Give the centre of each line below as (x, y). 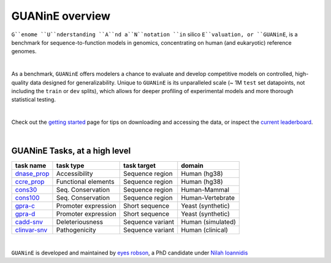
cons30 (26, 190)
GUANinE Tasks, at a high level (71, 151)
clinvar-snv (31, 230)
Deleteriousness (80, 222)
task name (31, 166)
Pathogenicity (76, 230)
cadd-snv (29, 222)
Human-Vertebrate (208, 198)
